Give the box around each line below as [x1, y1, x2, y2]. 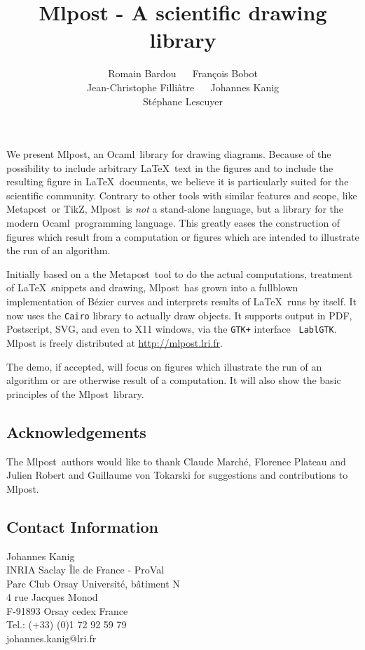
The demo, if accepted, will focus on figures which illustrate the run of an [6, 359, 322, 373]
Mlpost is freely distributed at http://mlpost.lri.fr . [6, 335, 223, 350]
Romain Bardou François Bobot [108, 66, 258, 81]
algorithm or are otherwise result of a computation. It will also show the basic [6, 373, 341, 387]
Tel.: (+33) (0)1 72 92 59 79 [6, 617, 127, 632]
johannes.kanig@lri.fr [6, 631, 97, 646]
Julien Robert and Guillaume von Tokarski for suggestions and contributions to [6, 467, 348, 482]
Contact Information [6, 515, 158, 537]
